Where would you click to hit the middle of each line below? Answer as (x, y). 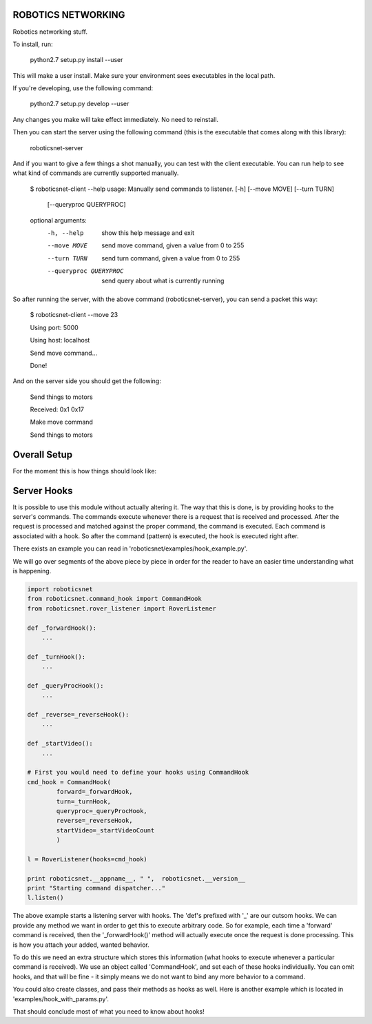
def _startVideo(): (60, 744)
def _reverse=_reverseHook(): (78, 715)
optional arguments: (59, 220)
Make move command (61, 422)
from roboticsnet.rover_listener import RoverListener (122, 608)
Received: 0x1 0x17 (57, 409)
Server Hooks (43, 490)
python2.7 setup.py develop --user (80, 104)
